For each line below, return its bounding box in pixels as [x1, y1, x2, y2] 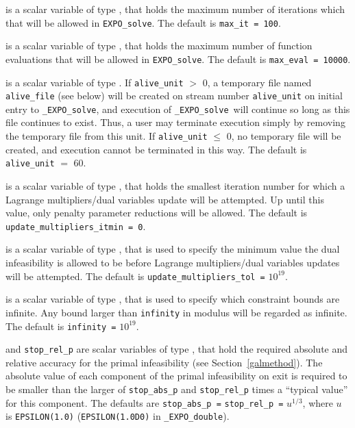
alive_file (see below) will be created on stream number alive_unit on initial [5, 88, 343, 103]
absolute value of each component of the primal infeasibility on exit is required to [5, 368, 347, 383]
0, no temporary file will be [226, 129, 341, 143]
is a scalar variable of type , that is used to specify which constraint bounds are [5, 292, 340, 306]
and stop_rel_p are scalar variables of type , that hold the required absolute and [5, 342, 348, 356]
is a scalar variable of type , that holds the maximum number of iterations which [5, 2, 345, 16]
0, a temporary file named [202, 75, 312, 89]
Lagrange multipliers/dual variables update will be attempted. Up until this [5, 192, 324, 206]
